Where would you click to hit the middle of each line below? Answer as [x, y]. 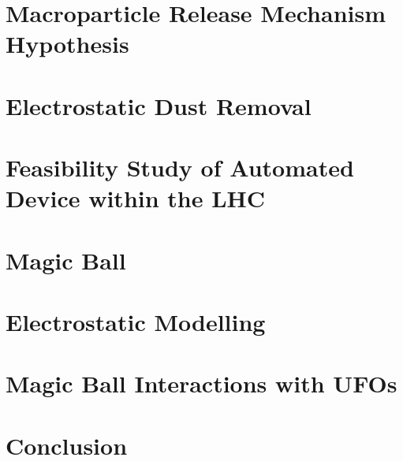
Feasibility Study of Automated [180, 167]
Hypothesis [67, 44]
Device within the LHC [136, 198]
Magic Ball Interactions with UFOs [201, 383]
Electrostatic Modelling [136, 322]
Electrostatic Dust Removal [159, 105]
